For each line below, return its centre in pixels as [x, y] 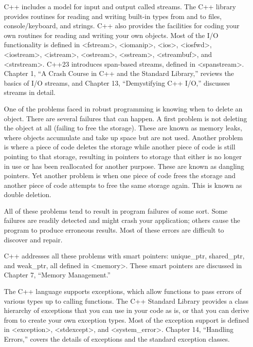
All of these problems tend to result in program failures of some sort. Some [116, 210]
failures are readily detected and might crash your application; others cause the [122, 220]
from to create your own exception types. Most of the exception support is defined [126, 320]
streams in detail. [30, 92]
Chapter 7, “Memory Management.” [57, 275]
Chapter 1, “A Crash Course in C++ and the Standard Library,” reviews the [119, 73]
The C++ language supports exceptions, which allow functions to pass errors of [123, 291]
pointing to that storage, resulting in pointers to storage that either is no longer [123, 156]
